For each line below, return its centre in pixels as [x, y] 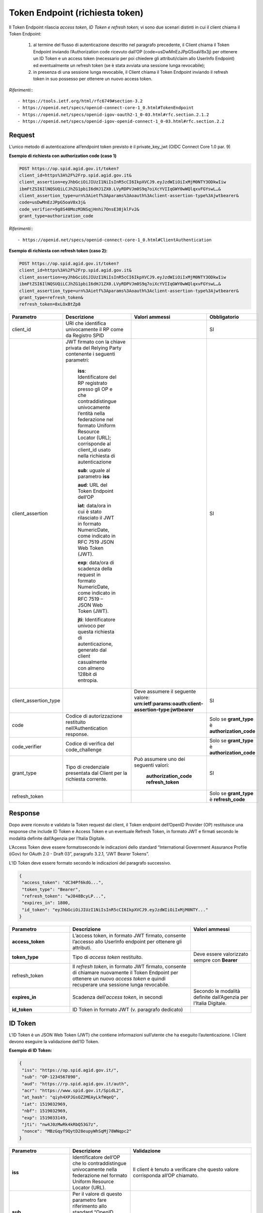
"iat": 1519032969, [45, 1104]
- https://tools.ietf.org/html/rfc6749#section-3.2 [80, 101]
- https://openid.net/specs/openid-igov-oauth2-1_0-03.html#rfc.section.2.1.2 [113, 115]
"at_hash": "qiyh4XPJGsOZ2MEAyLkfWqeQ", [70, 1097]
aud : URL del [93, 485]
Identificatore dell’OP [96, 1157]
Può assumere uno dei [160, 759]
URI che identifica [86, 324]
